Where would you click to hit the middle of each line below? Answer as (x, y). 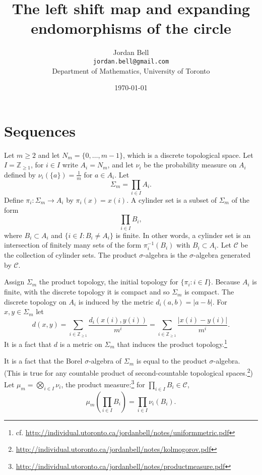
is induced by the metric (116, 301)
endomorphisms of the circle (131, 28)
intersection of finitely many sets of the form (73, 245)
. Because (225, 282)
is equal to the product (172, 361)
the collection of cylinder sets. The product (71, 255)
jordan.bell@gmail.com (131, 61)
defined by (20, 174)
